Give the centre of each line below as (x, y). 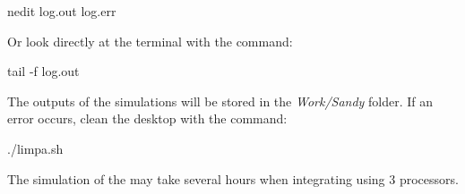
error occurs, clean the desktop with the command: (147, 118)
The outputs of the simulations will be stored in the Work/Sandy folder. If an (220, 101)
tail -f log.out (43, 71)
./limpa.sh (35, 148)
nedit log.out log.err (62, 11)
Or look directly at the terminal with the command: (150, 41)
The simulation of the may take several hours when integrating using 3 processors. (233, 178)
